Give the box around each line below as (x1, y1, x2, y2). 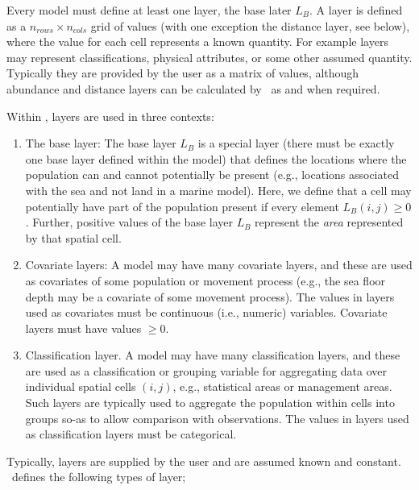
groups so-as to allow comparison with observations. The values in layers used (25, 409, 409, 426)
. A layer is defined (309, 2, 403, 18)
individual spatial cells (25, 378, 136, 395)
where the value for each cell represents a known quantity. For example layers (6, 33, 388, 50)
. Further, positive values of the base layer (25, 214, 234, 230)
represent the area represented (255, 214, 404, 230)
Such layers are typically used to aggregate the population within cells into (25, 394, 395, 411)
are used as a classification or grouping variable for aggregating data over (25, 362, 387, 379)
